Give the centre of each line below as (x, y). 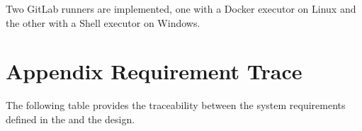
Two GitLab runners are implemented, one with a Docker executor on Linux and (181, 8)
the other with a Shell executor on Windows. (103, 22)
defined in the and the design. (70, 119)
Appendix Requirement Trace (154, 71)
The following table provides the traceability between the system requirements (176, 105)
